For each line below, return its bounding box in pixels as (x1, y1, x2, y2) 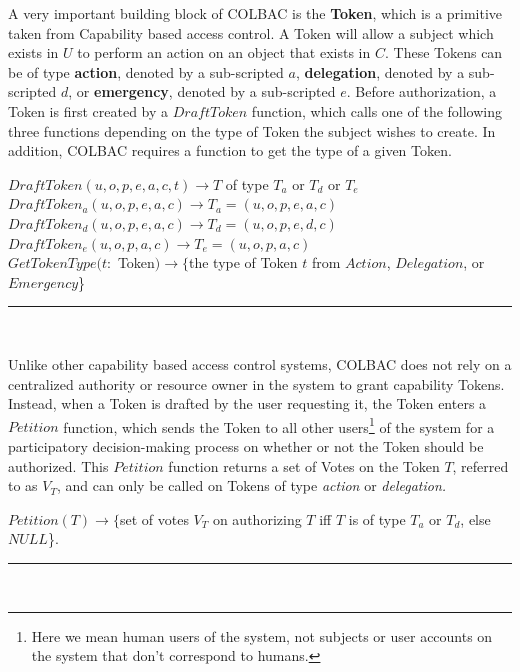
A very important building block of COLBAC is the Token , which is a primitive (8, 3, 503, 23)
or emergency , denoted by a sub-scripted (76, 81, 336, 102)
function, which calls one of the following (251, 100, 503, 121)
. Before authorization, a (346, 81, 497, 102)
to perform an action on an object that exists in (77, 42, 371, 63)
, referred (452, 455, 509, 476)
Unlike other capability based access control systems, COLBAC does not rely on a (8, 353, 512, 374)
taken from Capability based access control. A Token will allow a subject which (8, 22, 494, 43)
